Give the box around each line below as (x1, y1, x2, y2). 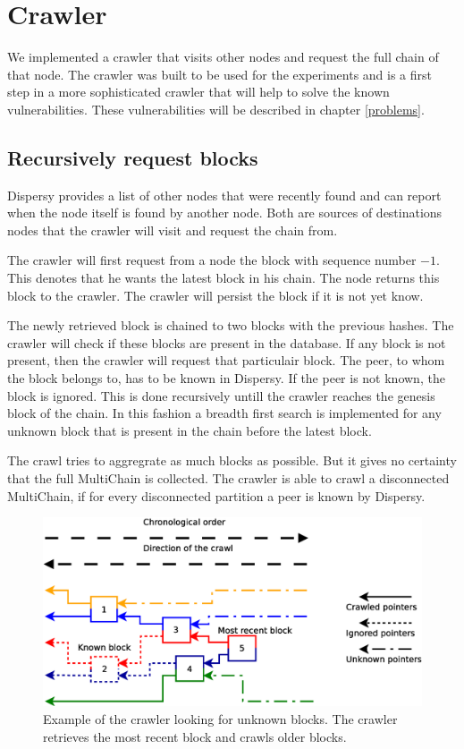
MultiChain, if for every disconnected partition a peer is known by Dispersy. (7, 486, 426, 505)
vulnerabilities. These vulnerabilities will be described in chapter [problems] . (7, 99, 425, 118)
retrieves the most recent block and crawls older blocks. (43, 727, 347, 745)
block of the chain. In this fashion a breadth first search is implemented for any (7, 404, 442, 422)
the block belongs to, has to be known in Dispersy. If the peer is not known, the (7, 369, 445, 387)
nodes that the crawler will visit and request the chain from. (7, 220, 338, 239)
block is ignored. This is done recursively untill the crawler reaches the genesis (7, 386, 435, 404)
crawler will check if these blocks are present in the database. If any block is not (7, 333, 446, 352)
